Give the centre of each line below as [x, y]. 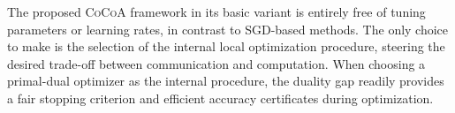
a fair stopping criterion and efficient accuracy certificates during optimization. [220, 98]
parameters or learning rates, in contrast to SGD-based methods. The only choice [228, 29]
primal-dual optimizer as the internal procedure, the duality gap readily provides [226, 81]
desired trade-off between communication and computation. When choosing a [216, 63]
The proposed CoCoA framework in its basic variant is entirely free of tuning [216, 11]
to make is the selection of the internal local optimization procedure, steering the [226, 46]
